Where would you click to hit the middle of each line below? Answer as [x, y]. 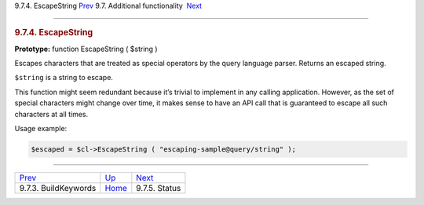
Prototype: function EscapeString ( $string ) [86, 49]
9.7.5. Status [159, 188]
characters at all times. [51, 114]
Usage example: [41, 128]
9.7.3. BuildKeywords [58, 188]
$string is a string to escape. [64, 78]
